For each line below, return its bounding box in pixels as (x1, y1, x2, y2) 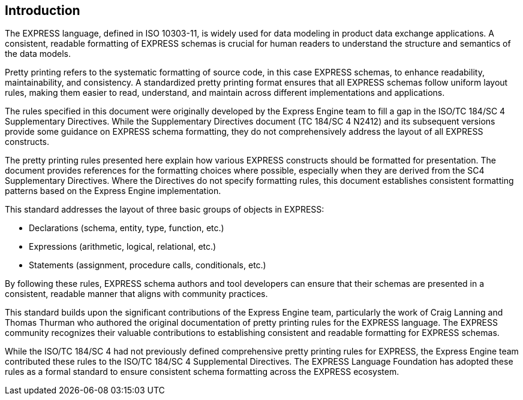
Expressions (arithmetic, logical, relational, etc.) (29, 241, 217, 252)
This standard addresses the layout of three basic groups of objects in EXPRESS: (5, 204, 324, 215)
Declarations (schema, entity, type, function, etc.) (29, 223, 224, 234)
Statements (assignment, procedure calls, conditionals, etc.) (29, 260, 266, 271)
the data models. (5, 49, 71, 59)
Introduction (5, 3, 80, 18)
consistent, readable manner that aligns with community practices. (5, 289, 268, 299)
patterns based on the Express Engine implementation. (5, 186, 221, 196)
